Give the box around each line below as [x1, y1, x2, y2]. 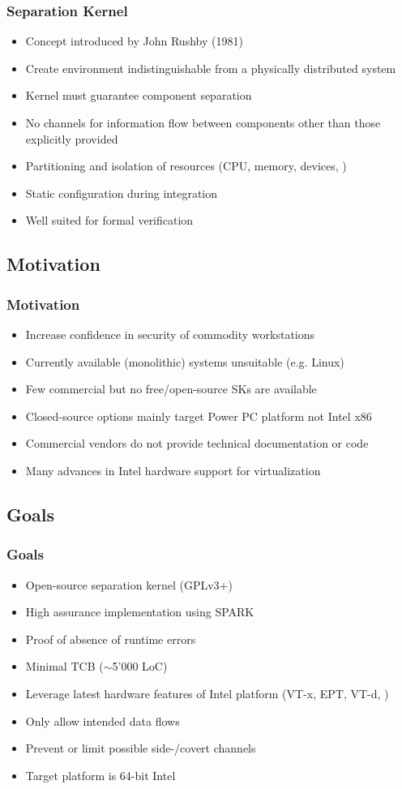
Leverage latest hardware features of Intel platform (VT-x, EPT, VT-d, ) [25, 684, 389, 701]
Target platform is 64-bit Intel [25, 766, 176, 783]
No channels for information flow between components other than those [25, 114, 381, 131]
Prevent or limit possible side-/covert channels [25, 740, 256, 757]
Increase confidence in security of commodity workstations [25, 325, 315, 342]
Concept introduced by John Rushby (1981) [25, 32, 243, 49]
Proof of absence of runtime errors [25, 630, 196, 647]
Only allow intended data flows [25, 712, 180, 729]
